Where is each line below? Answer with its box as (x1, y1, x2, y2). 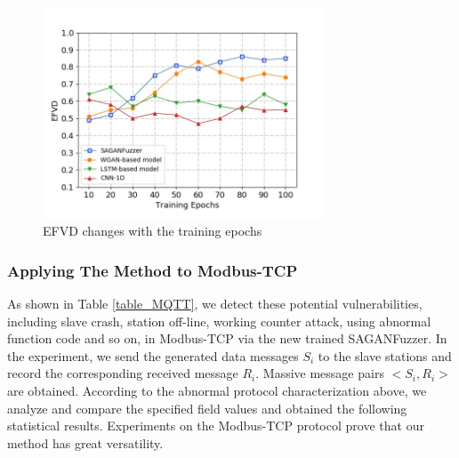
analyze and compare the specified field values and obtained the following (7, 398, 407, 417)
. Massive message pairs (255, 364, 384, 382)
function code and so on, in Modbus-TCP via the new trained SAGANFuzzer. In (7, 329, 447, 348)
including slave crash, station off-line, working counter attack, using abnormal (7, 311, 431, 330)
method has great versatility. (7, 433, 164, 452)
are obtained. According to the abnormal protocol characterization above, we (7, 381, 427, 399)
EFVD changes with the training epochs (43, 221, 262, 240)
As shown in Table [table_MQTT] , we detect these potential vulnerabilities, (7, 294, 423, 312)
